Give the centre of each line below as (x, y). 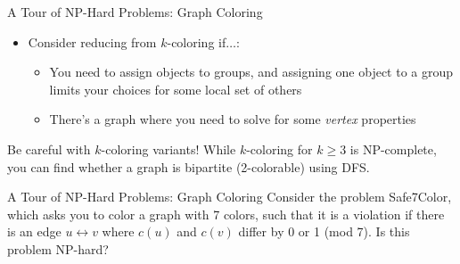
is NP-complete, (393, 148)
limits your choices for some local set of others (176, 89)
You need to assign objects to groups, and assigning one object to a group (251, 72)
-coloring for (279, 148)
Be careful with (49, 148)
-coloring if (197, 41)
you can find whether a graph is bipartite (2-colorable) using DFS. (189, 166)
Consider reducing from (92, 41)
